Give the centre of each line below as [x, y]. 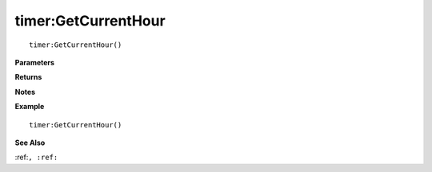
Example [30, 107]
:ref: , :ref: [36, 157]
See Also [30, 143]
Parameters [35, 62]
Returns [28, 77]
